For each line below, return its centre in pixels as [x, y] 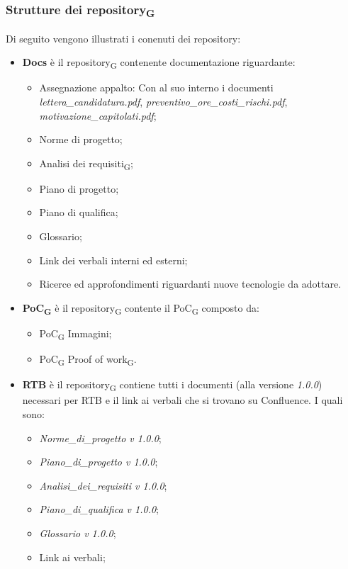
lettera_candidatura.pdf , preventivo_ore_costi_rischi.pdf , [163, 101]
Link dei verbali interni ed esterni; [113, 260]
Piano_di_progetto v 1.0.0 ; [99, 462]
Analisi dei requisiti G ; [86, 164]
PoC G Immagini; [75, 334]
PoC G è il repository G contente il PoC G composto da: [141, 308]
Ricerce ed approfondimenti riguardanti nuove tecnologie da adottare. [190, 284]
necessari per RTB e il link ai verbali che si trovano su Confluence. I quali [183, 400]
